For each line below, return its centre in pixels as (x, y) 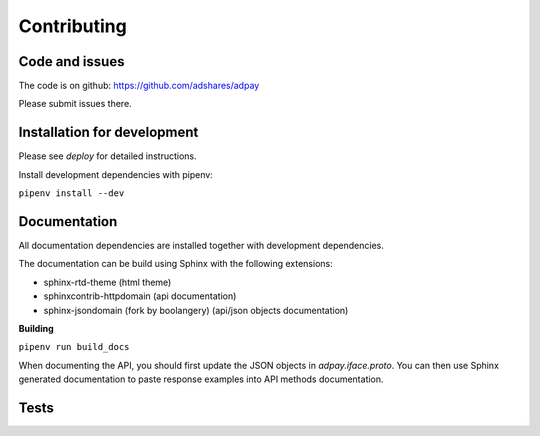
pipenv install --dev (71, 193)
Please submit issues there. (75, 104)
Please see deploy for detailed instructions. (107, 156)
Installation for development (108, 132)
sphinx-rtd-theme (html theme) (107, 282)
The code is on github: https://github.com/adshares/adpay (139, 86)
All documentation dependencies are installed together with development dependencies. (201, 246)
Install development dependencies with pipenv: (116, 174)
